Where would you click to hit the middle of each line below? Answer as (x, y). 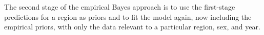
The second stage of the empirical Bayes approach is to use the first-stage (120, 7)
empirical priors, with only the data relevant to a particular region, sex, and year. (132, 27)
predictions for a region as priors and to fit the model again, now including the (128, 16)
